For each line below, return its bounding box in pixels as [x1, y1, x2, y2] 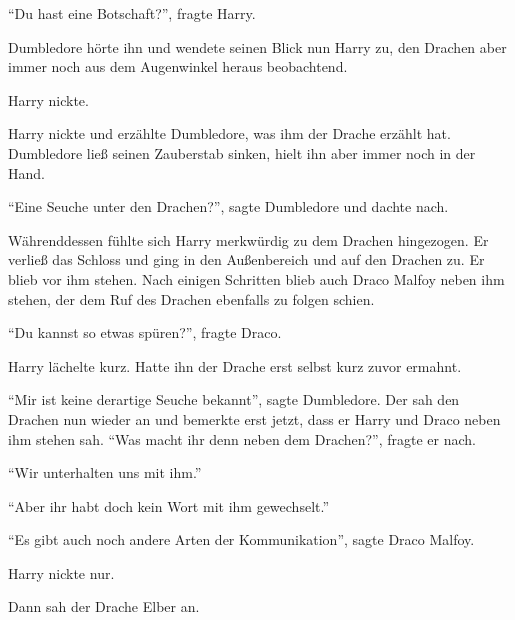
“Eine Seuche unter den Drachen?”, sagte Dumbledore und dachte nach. [8, 196, 449, 217]
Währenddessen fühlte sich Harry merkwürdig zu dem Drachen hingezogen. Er [8, 229, 489, 250]
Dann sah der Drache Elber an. [8, 596, 200, 617]
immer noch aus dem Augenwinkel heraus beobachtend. [8, 56, 348, 77]
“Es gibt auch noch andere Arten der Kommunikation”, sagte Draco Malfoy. [8, 529, 475, 550]
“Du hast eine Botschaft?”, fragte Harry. [8, 3, 256, 23]
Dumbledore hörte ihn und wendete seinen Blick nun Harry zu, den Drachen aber [8, 36, 507, 57]
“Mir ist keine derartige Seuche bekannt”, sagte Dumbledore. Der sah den [8, 389, 460, 410]
